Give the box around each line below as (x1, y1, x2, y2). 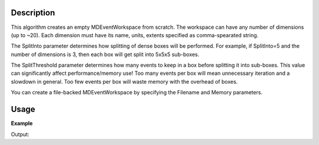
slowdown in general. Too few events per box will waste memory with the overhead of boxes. (11, 78, 238, 85)
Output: (11, 130, 30, 138)
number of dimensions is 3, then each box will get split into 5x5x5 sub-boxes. (11, 51, 200, 58)
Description (11, 8, 56, 18)
